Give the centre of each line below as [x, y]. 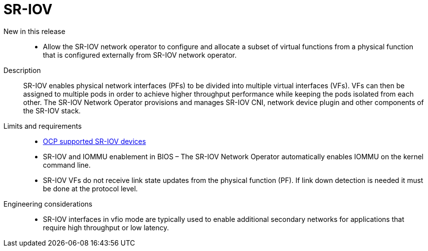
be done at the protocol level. [90, 188]
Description [22, 70]
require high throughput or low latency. [106, 227]
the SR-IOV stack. [52, 110]
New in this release [35, 31]
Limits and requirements [43, 126]
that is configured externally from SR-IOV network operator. [140, 55]
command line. [67, 165]
